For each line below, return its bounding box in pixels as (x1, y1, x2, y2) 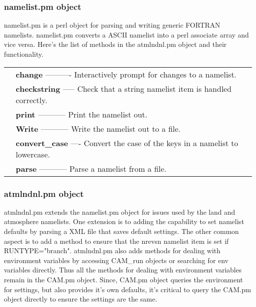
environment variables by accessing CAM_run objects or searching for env (4, 255, 228, 265)
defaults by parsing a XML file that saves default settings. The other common (4, 226, 239, 236)
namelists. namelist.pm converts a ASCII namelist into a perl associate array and (4, 29, 249, 39)
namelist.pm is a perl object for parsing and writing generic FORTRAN (4, 20, 221, 30)
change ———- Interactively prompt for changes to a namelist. (16, 68, 237, 80)
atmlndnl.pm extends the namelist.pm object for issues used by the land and (4, 206, 235, 217)
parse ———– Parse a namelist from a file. (16, 162, 167, 174)
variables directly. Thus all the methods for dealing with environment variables (4, 265, 242, 275)
